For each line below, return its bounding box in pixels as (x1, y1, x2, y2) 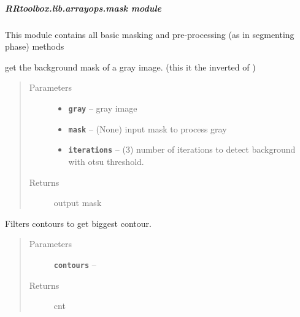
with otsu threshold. (68, 155, 144, 167)
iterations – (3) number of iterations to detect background (68, 143, 296, 156)
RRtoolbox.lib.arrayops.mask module (5, 1, 162, 14)
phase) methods (5, 40, 64, 53)
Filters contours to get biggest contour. (5, 216, 152, 229)
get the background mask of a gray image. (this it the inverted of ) (5, 60, 256, 73)
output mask (53, 196, 102, 209)
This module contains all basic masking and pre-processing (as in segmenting (5, 28, 294, 40)
